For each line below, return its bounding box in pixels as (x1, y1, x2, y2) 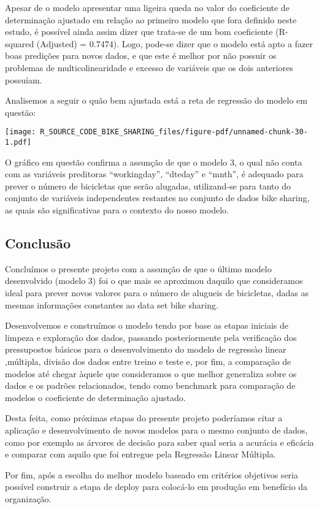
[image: (5, 128, 36, 137)
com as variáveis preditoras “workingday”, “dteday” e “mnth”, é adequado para (5, 167, 304, 180)
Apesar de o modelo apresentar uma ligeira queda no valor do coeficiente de (5, 1, 290, 13)
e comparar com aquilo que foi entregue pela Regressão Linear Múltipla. (5, 448, 276, 461)
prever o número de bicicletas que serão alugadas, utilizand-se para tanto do (5, 179, 291, 192)
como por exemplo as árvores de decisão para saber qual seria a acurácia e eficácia (5, 435, 314, 448)
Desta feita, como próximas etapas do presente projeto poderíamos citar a (5, 411, 283, 424)
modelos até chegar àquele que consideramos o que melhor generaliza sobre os (5, 367, 297, 380)
